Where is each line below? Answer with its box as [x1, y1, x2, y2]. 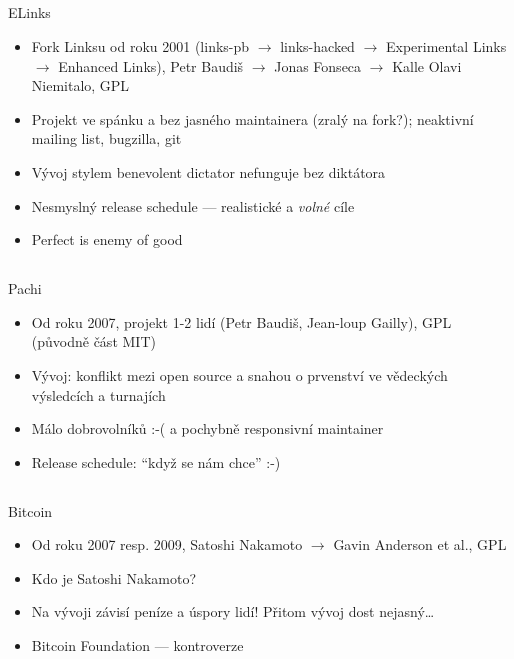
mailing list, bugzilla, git [31, 128, 182, 149]
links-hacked [280, 35, 355, 56]
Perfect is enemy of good [31, 229, 183, 250]
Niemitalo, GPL [31, 75, 130, 96]
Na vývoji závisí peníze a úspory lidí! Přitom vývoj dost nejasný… [31, 601, 435, 622]
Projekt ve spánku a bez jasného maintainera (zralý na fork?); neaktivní [31, 108, 474, 129]
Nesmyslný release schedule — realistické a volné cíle [31, 195, 355, 216]
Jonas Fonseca [274, 55, 362, 76]
